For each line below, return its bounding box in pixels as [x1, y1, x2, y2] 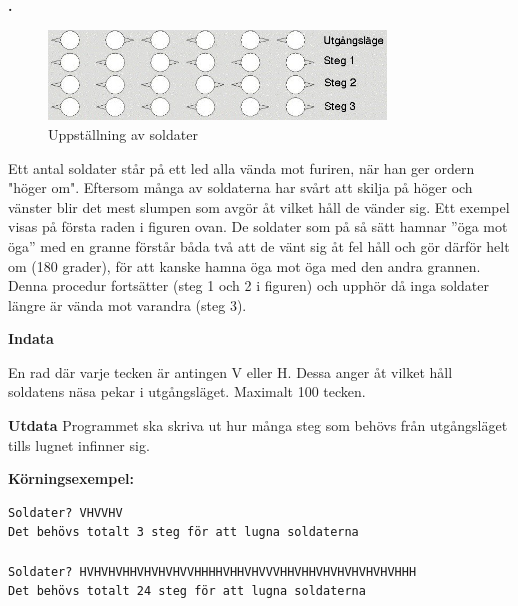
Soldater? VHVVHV [8, 505, 123, 520]
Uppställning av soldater [48, 123, 198, 144]
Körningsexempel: [8, 468, 134, 489]
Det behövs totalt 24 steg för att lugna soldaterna [8, 584, 366, 599]
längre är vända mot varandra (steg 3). [8, 294, 247, 315]
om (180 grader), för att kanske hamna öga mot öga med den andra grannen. [8, 255, 481, 276]
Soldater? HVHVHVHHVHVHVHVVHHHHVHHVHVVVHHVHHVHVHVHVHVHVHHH [8, 564, 417, 579]
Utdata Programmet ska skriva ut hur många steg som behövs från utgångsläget [8, 415, 508, 436]
